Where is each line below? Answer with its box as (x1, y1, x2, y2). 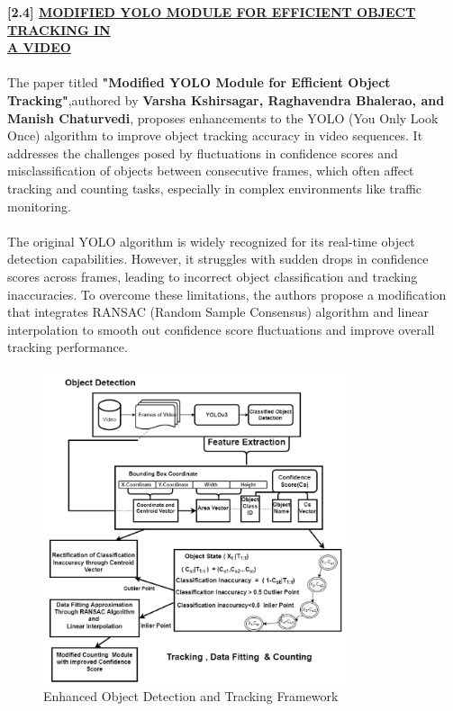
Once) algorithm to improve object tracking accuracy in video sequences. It (7, 126, 423, 145)
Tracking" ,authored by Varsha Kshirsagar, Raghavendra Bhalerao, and (7, 90, 445, 109)
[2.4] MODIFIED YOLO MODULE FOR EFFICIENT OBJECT (7, 3, 416, 21)
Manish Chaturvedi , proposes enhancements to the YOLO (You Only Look (7, 108, 439, 127)
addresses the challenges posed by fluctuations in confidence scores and (7, 143, 398, 162)
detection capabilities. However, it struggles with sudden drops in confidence (7, 249, 429, 268)
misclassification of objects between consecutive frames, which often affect (7, 161, 414, 180)
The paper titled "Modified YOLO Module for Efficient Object (7, 73, 391, 92)
